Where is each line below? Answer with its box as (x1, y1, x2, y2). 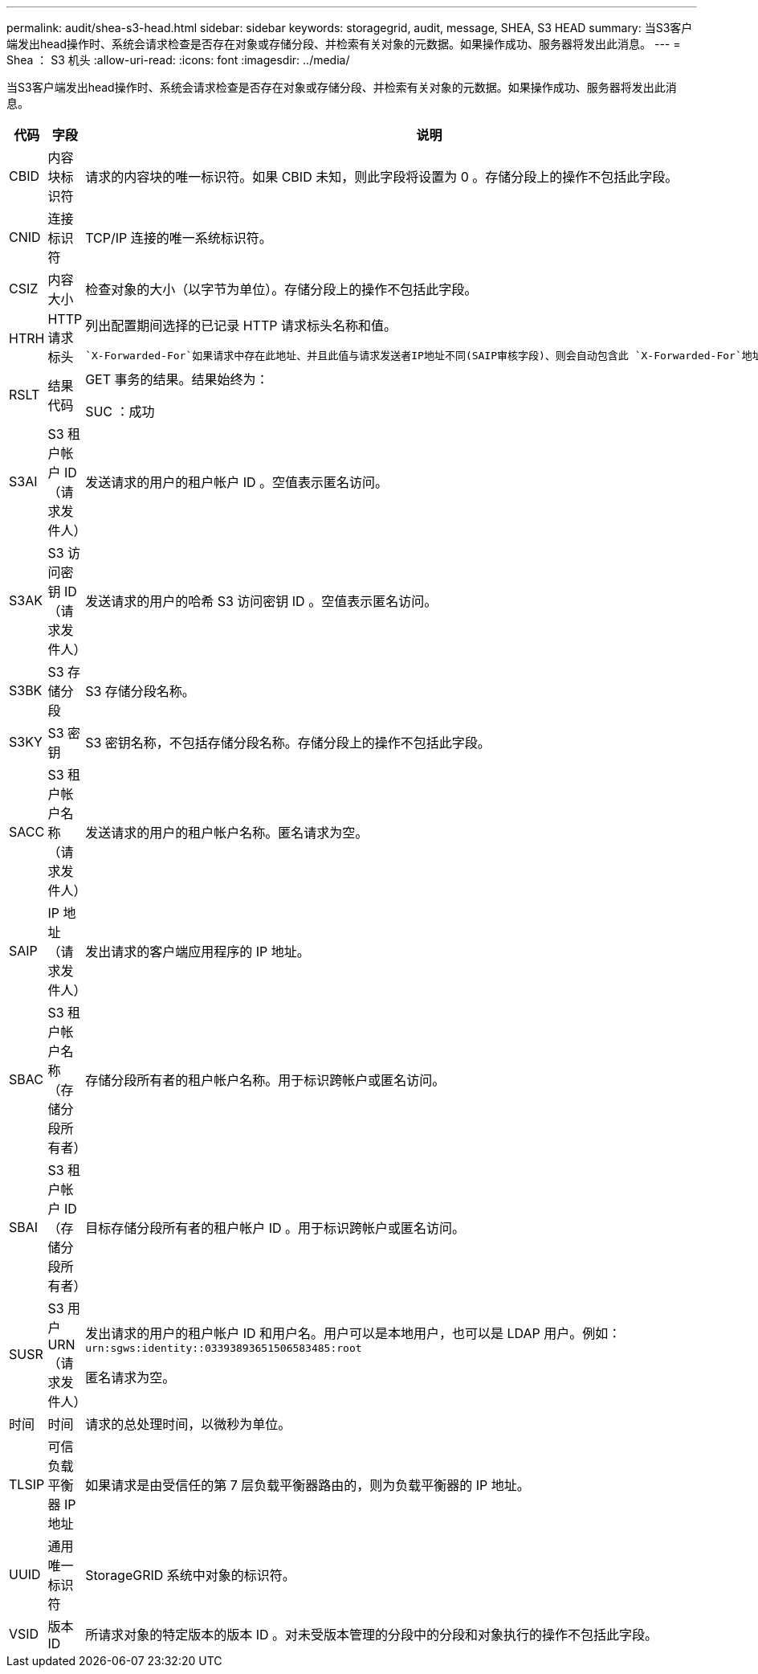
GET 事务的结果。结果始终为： (85, 371, 269, 387)
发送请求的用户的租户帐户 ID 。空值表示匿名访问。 (85, 474, 389, 490)
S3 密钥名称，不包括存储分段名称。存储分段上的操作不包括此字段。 (85, 735, 491, 751)
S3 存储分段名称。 (85, 683, 195, 699)
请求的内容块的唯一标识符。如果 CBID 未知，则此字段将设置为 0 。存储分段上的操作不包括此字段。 (85, 169, 679, 185)
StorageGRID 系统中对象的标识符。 (85, 1567, 295, 1583)
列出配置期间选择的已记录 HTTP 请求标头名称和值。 (85, 317, 397, 334)
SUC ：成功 (85, 403, 155, 420)
